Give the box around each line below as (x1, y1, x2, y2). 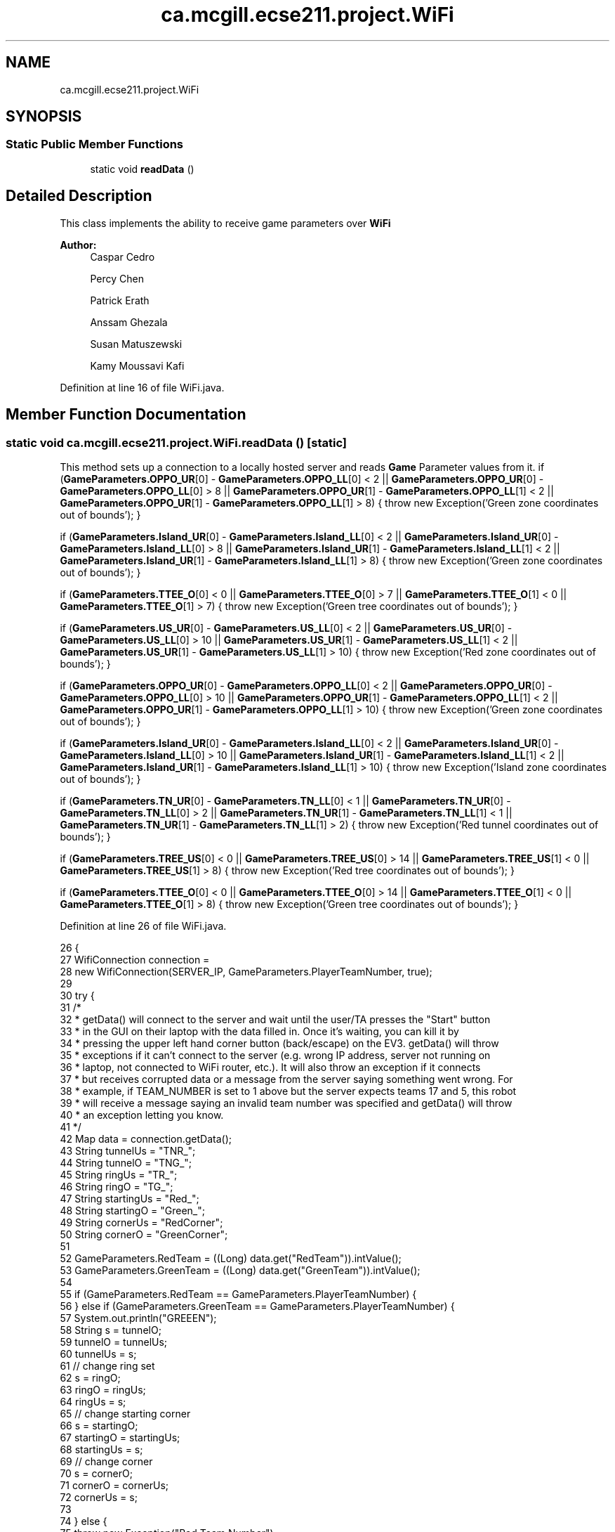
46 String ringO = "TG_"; (60, 1180, 173, 1193)
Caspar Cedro (90, 250, 155, 263)
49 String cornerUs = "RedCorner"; (60, 1216, 223, 1228)
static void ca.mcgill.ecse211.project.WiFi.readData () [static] (6, 435, 347, 450)
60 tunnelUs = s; (60, 1347, 137, 1360)
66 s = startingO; (60, 1419, 138, 1432)
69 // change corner (60, 1455, 153, 1467)
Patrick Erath (90, 294, 150, 306)
